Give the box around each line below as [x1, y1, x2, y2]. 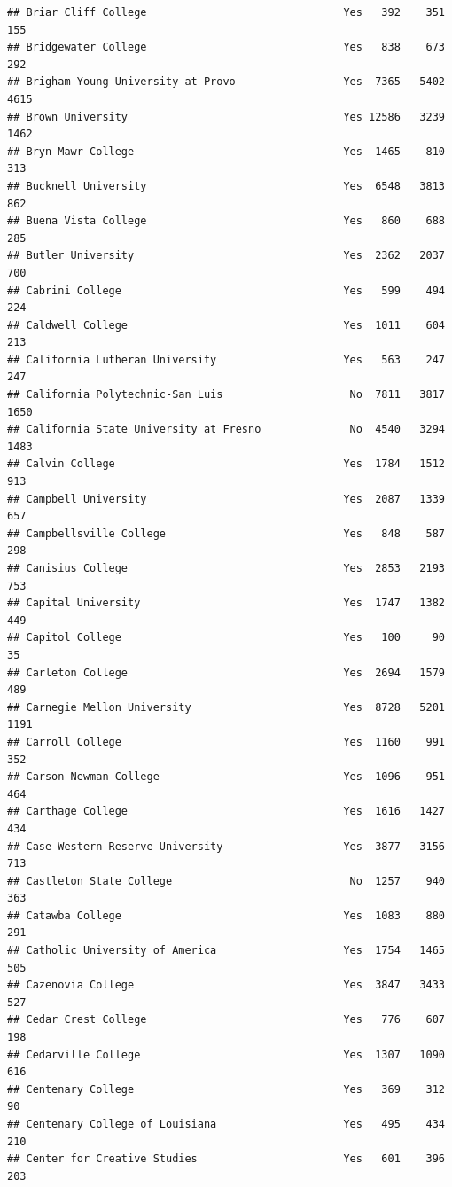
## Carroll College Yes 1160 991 [7, 735, 445, 748]
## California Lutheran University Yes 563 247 [7, 353, 445, 366]
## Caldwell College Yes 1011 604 [7, 318, 445, 332]
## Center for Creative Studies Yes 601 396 [7, 1152, 445, 1166]
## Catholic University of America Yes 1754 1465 [7, 944, 445, 957]
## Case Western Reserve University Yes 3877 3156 [7, 839, 445, 853]
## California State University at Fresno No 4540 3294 [7, 423, 445, 436]
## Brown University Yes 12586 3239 [7, 110, 445, 123]
